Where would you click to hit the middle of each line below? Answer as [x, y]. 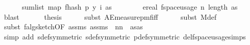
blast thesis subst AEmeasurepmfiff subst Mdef [110, 16]
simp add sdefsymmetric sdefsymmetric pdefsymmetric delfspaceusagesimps [125, 36]
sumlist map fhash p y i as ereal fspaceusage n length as [130, 7]
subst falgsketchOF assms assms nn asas [73, 27]
